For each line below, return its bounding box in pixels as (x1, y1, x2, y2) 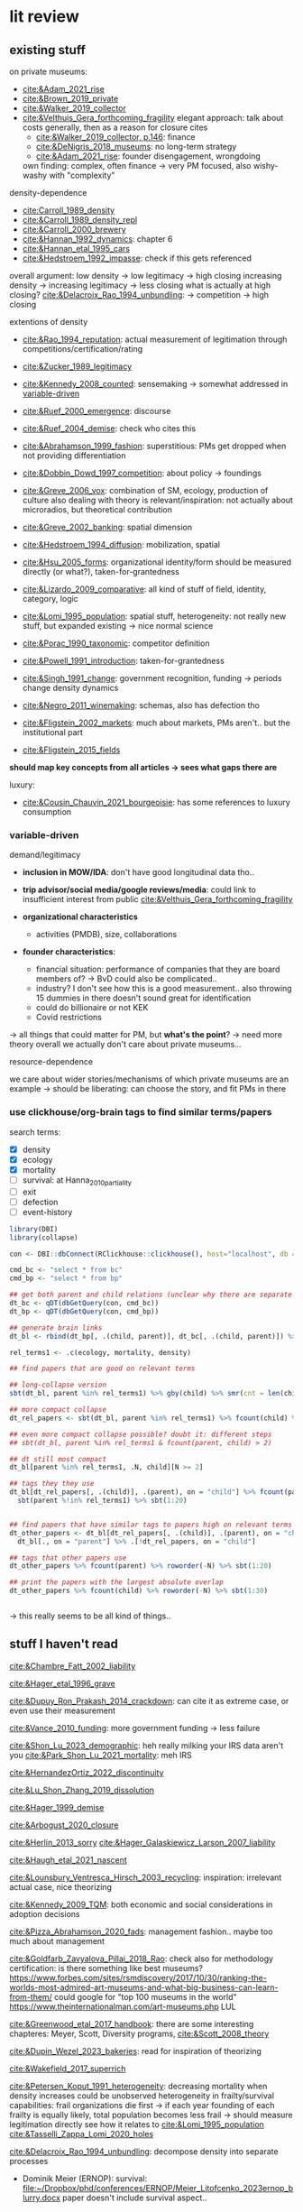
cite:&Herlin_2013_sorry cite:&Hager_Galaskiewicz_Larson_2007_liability (9, 1837, 276, 1848)
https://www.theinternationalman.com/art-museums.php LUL (9, 2001, 236, 2012)
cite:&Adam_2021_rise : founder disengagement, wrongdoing (35, 151, 262, 161)
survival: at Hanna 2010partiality (22, 1175, 133, 1187)
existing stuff (9, 42, 86, 58)
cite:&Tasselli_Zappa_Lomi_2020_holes (9, 2128, 154, 2139)
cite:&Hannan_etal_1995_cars (22, 244, 131, 253)
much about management (9, 1935, 106, 1946)
